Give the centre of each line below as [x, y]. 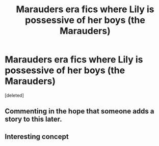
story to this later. [33, 119]
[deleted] [14, 95]
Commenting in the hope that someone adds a [79, 111]
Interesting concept [37, 137]
